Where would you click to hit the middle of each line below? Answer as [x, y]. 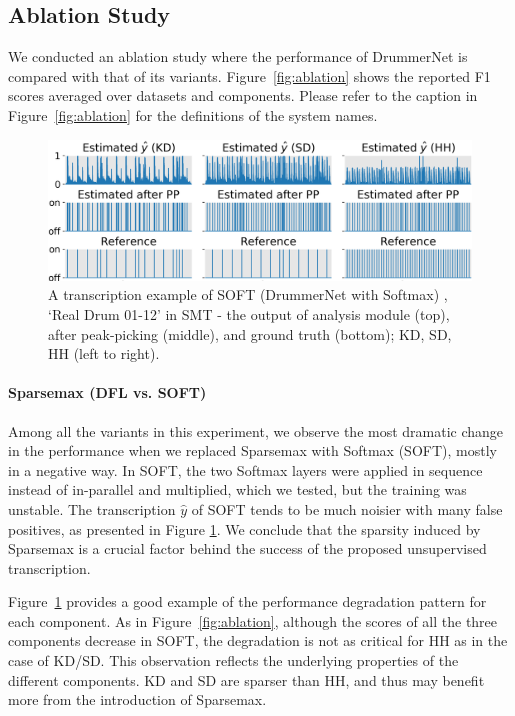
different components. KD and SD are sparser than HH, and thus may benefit [246, 679]
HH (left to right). [104, 353]
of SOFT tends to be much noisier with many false [347, 508]
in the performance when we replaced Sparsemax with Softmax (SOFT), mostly [252, 450]
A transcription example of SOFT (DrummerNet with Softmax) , [248, 294]
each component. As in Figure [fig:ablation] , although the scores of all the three [253, 620]
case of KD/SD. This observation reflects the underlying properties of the [233, 660]
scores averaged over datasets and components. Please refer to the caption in [243, 95]
